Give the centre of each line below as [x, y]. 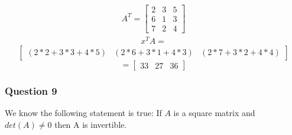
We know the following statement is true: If [83, 113]
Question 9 [31, 91]
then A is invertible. [91, 125]
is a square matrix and [214, 113]
